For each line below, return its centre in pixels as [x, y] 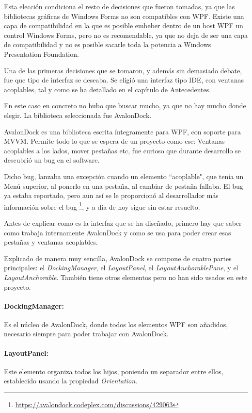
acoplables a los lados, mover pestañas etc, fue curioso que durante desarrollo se [122, 150]
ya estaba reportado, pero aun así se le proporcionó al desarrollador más [111, 195]
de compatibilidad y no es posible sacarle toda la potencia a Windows [108, 44]
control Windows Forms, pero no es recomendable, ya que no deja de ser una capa [126, 35]
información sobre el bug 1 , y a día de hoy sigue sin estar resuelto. [102, 206]
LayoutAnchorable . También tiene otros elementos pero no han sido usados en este [126, 277]
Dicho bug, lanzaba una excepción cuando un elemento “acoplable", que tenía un [124, 176]
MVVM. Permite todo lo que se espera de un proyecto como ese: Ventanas [114, 141]
